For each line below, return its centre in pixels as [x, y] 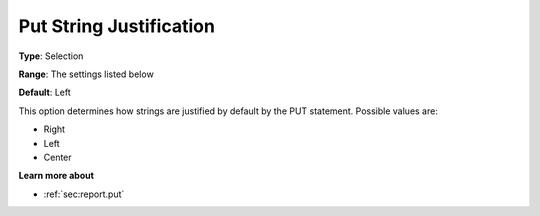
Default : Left [45, 92]
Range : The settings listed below [86, 74]
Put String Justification [116, 26]
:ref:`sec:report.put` [84, 194]
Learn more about [56, 176]
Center [57, 157]
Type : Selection [51, 56]
